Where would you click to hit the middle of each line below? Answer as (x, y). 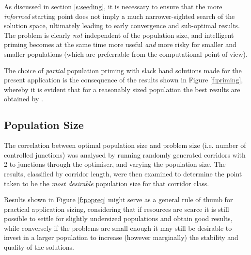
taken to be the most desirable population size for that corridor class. (107, 183)
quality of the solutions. (39, 247)
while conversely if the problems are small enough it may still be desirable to (118, 228)
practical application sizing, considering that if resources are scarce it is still (117, 209)
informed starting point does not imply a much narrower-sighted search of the (119, 16)
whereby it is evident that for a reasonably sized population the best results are (122, 89)
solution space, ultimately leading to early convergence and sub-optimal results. (122, 25)
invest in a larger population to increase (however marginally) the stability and (121, 237)
